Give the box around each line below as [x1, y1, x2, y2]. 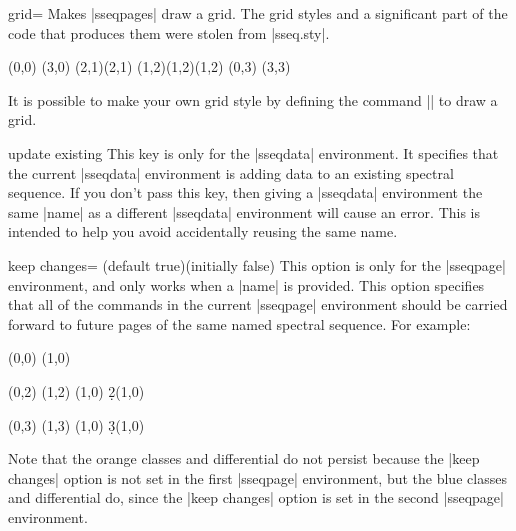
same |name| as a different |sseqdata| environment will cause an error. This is [8, 201, 481, 222]
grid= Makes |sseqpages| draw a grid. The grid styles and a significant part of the [8, 3, 508, 23]
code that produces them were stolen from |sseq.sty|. [8, 22, 330, 43]
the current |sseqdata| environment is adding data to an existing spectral [8, 162, 454, 183]
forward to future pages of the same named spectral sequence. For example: [8, 313, 471, 334]
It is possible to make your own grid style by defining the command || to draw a [8, 89, 498, 110]
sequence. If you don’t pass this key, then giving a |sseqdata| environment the [8, 182, 483, 203]
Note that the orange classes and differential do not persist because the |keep [8, 448, 480, 469]
